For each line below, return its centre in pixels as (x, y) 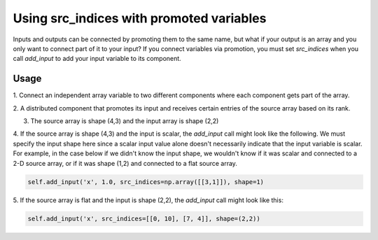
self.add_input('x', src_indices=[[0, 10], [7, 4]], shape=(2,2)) (144, 218)
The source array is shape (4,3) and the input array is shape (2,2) (125, 121)
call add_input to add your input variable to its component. (97, 59)
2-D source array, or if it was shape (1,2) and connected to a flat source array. (125, 163)
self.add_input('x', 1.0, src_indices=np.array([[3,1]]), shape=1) (146, 182)
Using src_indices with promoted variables (140, 18)
